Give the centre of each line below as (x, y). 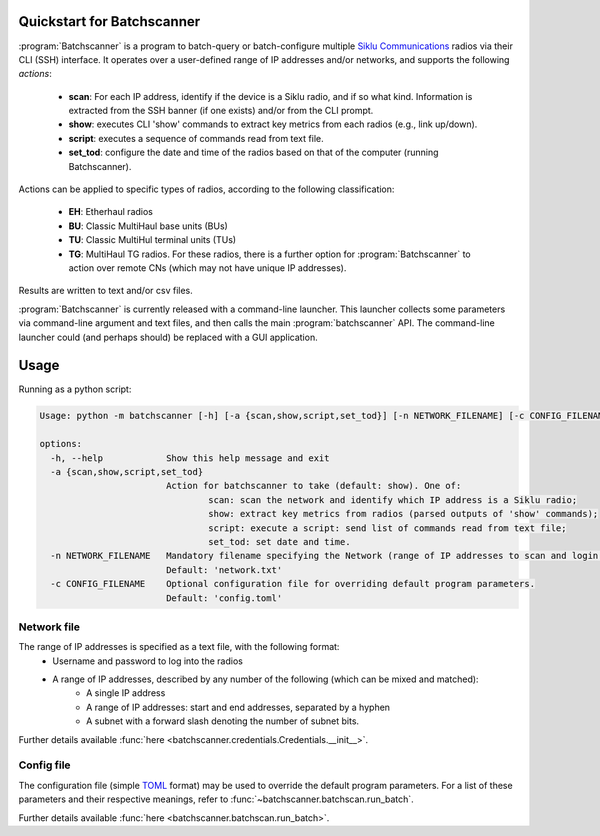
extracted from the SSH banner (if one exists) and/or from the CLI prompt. (221, 111)
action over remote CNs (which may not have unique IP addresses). (207, 267)
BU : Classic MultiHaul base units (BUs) (148, 226)
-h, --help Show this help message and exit (190, 458)
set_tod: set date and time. (279, 541)
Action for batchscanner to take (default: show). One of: (313, 486)
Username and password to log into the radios (148, 661)
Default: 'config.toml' (224, 598)
